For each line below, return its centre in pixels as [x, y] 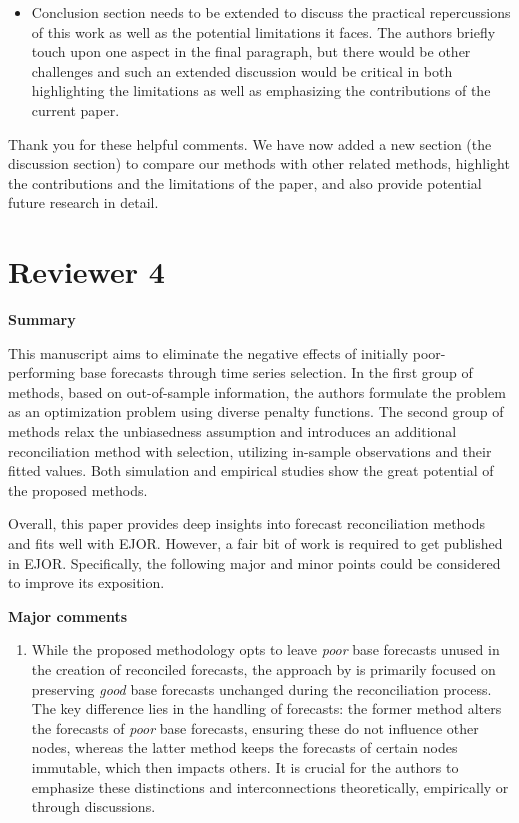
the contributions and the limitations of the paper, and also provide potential [245, 182]
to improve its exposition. [86, 582]
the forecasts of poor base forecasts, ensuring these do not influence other [255, 727]
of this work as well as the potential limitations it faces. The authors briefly [263, 31]
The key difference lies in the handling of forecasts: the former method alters [266, 708]
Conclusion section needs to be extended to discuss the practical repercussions [271, 12]
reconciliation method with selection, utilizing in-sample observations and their [250, 450]
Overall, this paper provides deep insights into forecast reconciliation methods [247, 523]
